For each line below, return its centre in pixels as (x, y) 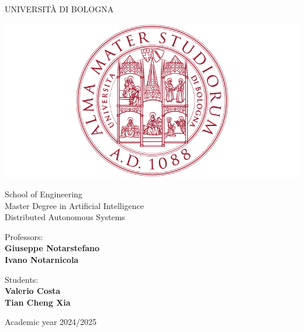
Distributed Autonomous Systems (65, 217)
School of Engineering (44, 194)
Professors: (24, 236)
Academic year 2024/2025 (51, 322)
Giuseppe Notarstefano (52, 248)
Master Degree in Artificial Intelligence (74, 205)
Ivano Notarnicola (42, 260)
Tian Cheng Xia (38, 302)
